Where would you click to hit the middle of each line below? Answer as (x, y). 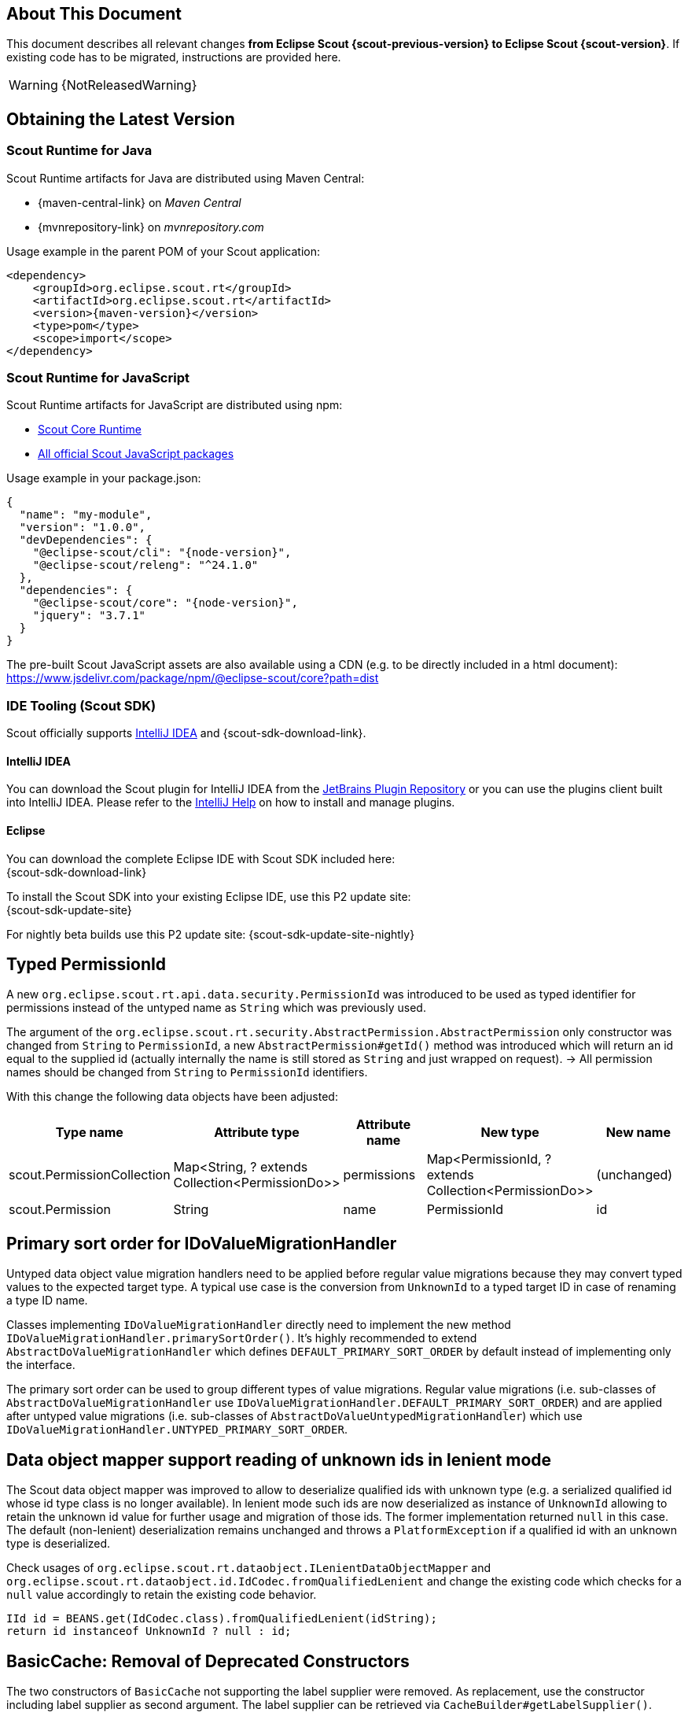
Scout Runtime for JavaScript (98, 378)
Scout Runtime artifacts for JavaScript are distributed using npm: (175, 405)
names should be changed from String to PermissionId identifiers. (187, 1072)
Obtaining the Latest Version (121, 119)
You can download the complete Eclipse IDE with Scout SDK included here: (201, 858)
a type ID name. (47, 1301)
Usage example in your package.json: (104, 478)
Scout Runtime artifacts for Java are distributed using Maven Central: (186, 178)
